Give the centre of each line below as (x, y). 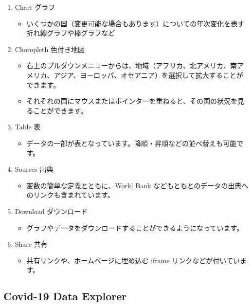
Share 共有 (31, 244)
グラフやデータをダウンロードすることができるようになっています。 (135, 227)
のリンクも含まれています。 (70, 195)
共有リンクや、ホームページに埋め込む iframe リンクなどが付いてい (133, 260)
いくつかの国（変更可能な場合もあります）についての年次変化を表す (135, 23)
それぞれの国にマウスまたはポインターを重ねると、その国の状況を (132, 101)
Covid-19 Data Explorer (65, 296)
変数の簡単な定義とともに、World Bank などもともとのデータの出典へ (137, 185)
